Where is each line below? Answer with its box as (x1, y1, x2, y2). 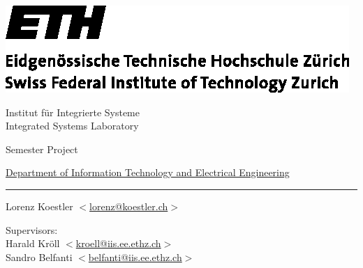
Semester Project (6, 141, 78, 156)
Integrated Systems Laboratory (6, 118, 139, 133)
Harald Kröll (6, 236, 60, 251)
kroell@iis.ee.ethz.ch (75, 236, 161, 251)
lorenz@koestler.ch (89, 198, 168, 213)
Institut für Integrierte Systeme (6, 104, 140, 119)
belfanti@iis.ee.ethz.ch (88, 249, 182, 264)
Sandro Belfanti (6, 249, 73, 264)
